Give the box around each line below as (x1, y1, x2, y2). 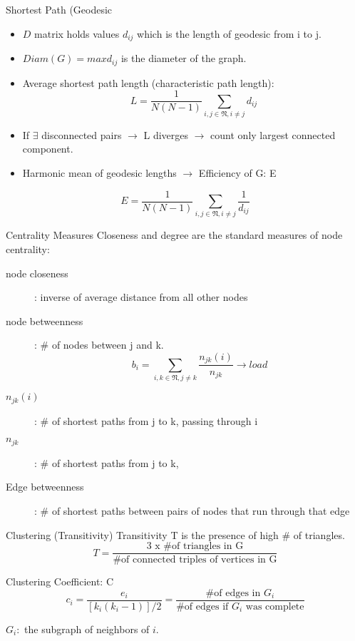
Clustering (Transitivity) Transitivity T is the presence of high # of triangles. (6, 527, 345, 542)
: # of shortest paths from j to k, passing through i (34, 413, 258, 428)
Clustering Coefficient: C (6, 574, 113, 589)
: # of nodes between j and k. (34, 337, 164, 352)
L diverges (143, 127, 189, 142)
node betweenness (6, 313, 83, 328)
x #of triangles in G (155, 541, 244, 552)
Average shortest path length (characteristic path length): (22, 75, 274, 90)
